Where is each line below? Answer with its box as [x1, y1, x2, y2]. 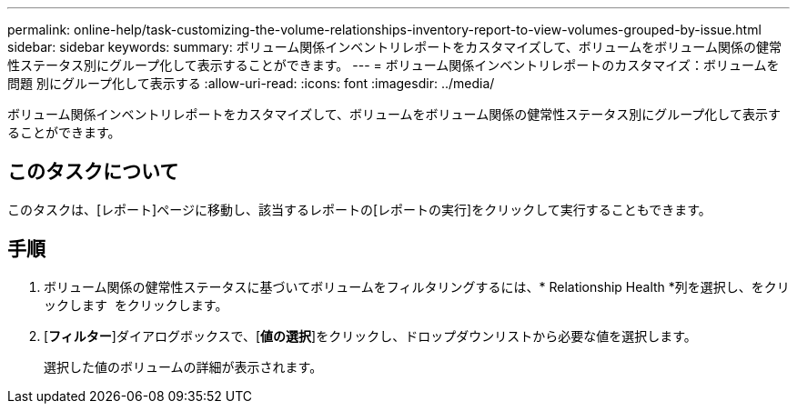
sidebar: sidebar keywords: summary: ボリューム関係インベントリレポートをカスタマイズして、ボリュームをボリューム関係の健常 [7, 39, 782, 55]
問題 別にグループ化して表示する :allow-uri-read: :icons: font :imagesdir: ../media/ [7, 75, 495, 91]
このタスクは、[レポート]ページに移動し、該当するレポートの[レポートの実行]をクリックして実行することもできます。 [7, 201, 711, 217]
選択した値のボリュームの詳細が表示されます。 [44, 358, 323, 375]
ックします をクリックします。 [44, 296, 228, 313]
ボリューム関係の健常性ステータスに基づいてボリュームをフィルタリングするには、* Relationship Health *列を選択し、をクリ [44, 278, 790, 295]
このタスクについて [7, 160, 179, 184]
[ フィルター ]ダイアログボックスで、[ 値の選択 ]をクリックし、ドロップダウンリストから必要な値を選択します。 [44, 327, 697, 344]
